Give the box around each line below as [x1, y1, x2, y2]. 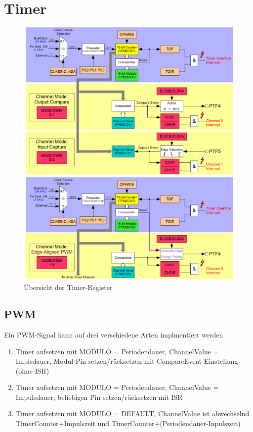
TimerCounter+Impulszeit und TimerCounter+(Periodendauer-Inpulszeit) [15, 418, 241, 429]
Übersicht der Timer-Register [24, 282, 113, 292]
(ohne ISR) [15, 365, 49, 376]
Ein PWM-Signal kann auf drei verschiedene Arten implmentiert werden [4, 329, 223, 339]
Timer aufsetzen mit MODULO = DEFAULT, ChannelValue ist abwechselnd [15, 408, 250, 419]
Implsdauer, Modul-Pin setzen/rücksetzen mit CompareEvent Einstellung [15, 356, 238, 366]
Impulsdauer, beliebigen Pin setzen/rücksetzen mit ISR [15, 391, 183, 402]
